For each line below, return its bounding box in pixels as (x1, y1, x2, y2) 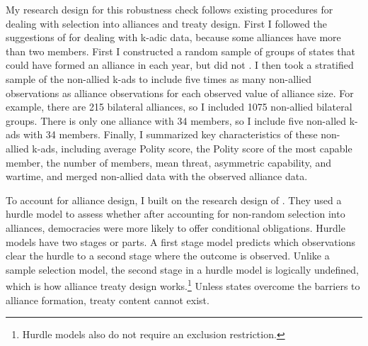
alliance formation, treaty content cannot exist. (6, 292, 209, 307)
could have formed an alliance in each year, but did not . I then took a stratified (6, 57, 354, 72)
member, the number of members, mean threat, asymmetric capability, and (6, 155, 331, 169)
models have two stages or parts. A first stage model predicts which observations (6, 234, 355, 249)
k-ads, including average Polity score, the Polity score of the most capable (32, 140, 352, 155)
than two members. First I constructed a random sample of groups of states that (6, 43, 356, 58)
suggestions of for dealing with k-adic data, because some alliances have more (6, 30, 341, 45)
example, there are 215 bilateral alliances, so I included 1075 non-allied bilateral (6, 99, 352, 114)
